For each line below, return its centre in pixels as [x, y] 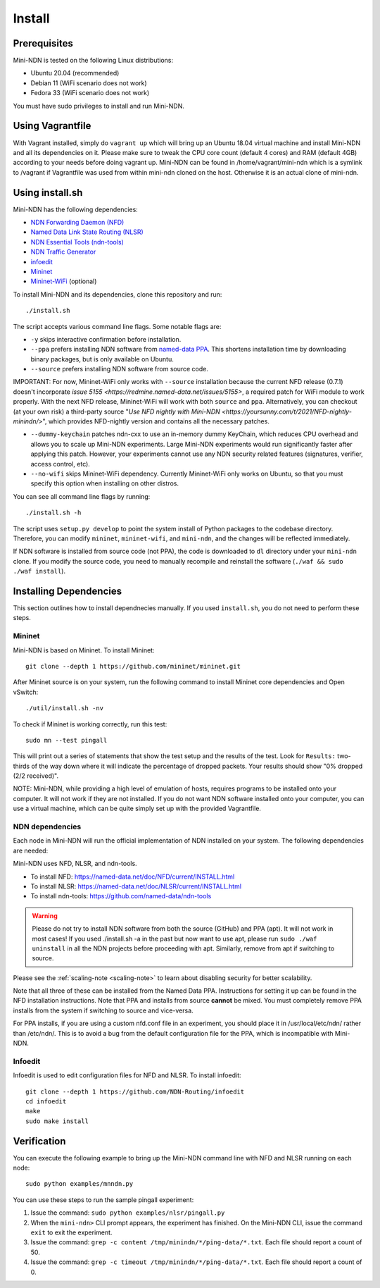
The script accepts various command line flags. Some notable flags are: [117, 326]
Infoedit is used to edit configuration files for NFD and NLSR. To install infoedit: [127, 1075]
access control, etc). [61, 464]
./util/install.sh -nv [65, 708]
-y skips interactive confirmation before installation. [106, 339]
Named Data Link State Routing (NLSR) [87, 232]
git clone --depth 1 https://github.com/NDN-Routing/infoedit [135, 1091]
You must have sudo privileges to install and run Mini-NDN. [99, 106]
